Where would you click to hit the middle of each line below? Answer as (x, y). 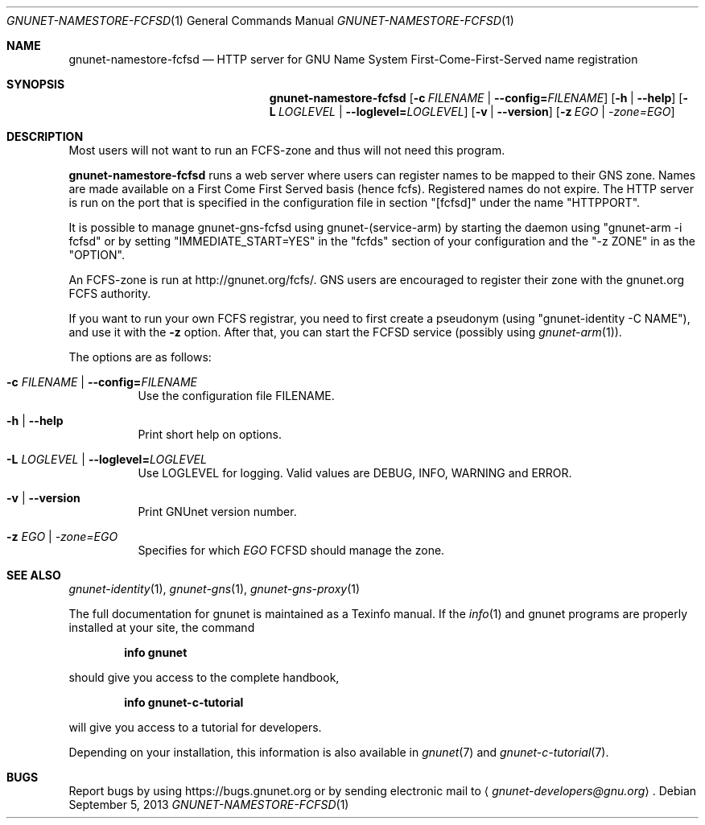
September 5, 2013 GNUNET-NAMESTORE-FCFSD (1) (209, 804)
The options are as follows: (140, 357)
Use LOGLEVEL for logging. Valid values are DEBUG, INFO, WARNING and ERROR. (355, 473)
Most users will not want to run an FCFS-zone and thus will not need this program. (287, 150)
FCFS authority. (110, 293)
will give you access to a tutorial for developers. (195, 727)
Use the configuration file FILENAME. (236, 396)
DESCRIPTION (45, 136)
